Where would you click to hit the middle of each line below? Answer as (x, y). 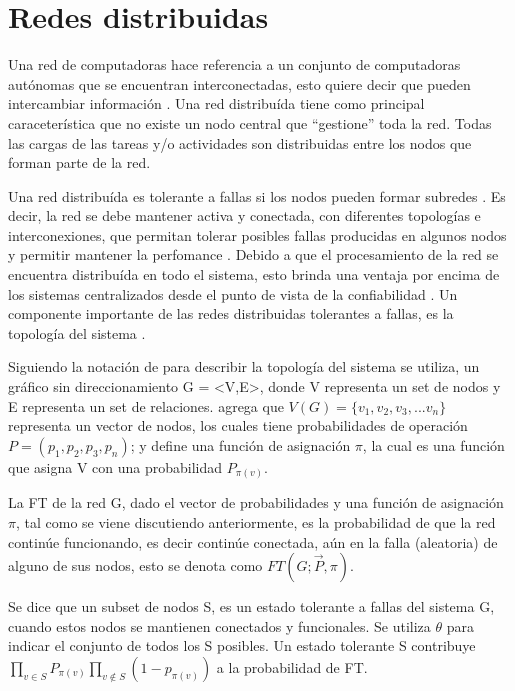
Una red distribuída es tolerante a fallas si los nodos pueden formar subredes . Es (257, 195)
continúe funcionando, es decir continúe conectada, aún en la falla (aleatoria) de (253, 541)
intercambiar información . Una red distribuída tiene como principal (216, 103)
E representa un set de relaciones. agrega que (146, 405)
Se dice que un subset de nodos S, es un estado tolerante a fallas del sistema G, (251, 606)
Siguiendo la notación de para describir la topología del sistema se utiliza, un (244, 366)
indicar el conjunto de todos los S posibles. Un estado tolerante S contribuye (242, 645)
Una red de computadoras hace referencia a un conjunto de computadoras (234, 64)
